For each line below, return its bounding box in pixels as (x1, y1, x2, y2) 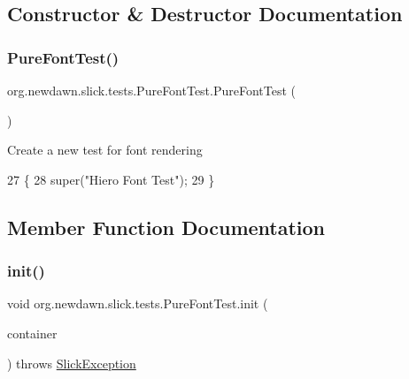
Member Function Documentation (7, 213, 326, 240)
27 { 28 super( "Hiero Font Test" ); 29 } (7, 170, 215, 188)
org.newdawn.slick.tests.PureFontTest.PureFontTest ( (7, 81, 297, 99)
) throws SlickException (7, 353, 136, 372)
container (7, 323, 58, 342)
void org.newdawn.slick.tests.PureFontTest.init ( (7, 294, 268, 313)
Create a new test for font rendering (7, 140, 203, 159)
